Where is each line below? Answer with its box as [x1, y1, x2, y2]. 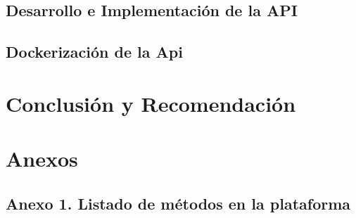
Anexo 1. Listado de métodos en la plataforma [6, 192, 351, 214]
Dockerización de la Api [6, 41, 183, 63]
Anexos [6, 144, 78, 173]
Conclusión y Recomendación [6, 89, 296, 117]
